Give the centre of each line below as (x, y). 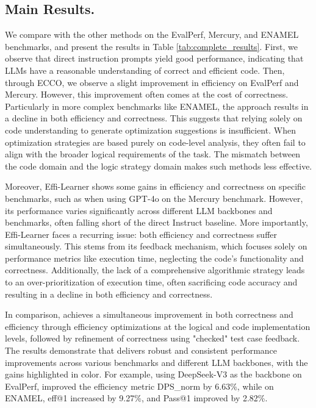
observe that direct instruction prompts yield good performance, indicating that (154, 58)
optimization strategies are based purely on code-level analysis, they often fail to (155, 142)
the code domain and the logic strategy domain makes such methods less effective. (159, 166)
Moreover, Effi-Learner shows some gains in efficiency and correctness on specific (156, 186)
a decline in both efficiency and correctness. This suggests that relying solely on (154, 118)
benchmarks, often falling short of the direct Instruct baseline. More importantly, (156, 222)
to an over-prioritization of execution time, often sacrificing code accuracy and (151, 282)
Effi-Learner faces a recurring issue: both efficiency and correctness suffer (141, 234)
